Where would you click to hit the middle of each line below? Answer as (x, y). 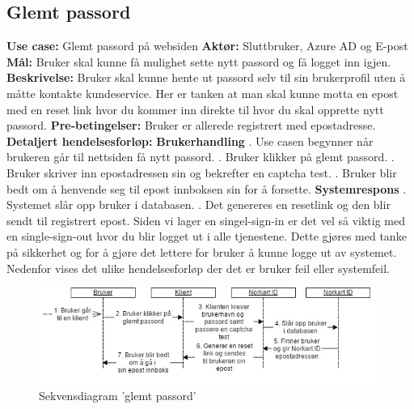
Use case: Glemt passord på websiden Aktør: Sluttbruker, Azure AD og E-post (207, 46)
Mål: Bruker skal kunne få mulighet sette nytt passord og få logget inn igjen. (199, 61)
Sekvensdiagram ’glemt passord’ (118, 396)
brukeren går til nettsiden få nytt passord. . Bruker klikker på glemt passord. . (201, 157)
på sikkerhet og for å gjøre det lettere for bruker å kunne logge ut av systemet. (202, 251)
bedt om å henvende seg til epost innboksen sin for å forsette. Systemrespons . (207, 188)
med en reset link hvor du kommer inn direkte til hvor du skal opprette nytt (195, 109)
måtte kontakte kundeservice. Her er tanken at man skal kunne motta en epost (203, 93)
